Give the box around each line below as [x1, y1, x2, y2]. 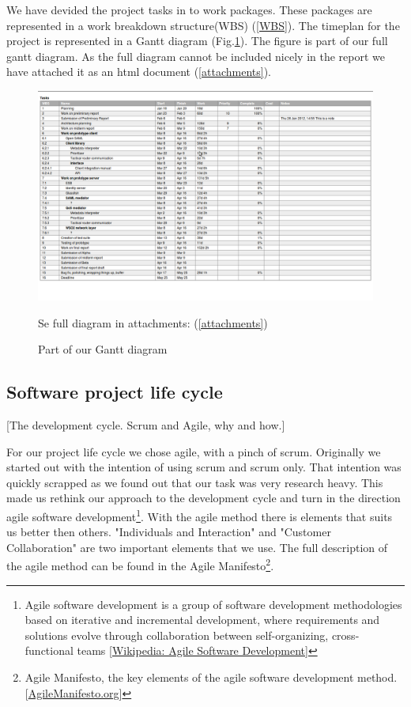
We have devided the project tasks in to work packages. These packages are [6, 2, 372, 17]
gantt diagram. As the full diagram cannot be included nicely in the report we [6, 47, 385, 64]
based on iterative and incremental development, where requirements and [25, 611, 380, 628]
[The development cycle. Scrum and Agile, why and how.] [6, 416, 285, 433]
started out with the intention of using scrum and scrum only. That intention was [6, 459, 402, 475]
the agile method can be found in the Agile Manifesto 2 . [6, 555, 274, 574]
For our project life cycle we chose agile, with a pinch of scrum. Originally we [6, 443, 381, 459]
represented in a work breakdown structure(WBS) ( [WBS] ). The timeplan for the [6, 17, 400, 33]
